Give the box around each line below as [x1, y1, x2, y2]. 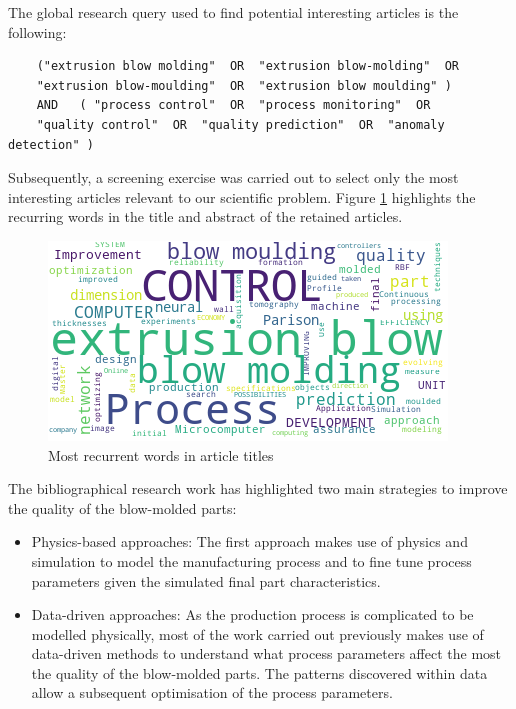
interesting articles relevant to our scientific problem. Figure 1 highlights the [8, 186, 476, 207]
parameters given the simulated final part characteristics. [31, 570, 381, 591]
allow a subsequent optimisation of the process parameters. [31, 682, 393, 703]
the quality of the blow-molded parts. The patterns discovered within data [31, 662, 488, 683]
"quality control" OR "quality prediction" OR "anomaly [36, 117, 445, 132]
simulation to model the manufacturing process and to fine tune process [31, 550, 472, 571]
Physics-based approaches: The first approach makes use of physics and [31, 531, 468, 552]
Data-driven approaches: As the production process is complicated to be [31, 604, 474, 625]
